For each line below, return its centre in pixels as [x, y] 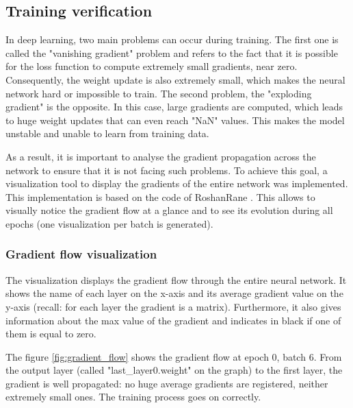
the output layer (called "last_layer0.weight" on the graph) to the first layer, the [174, 370]
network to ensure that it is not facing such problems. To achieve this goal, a [167, 170]
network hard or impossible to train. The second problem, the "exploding [159, 93]
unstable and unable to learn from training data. [107, 133]
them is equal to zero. [51, 334]
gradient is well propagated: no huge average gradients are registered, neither [167, 383]
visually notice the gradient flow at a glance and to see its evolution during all [169, 210]
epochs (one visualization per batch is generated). [109, 223]
